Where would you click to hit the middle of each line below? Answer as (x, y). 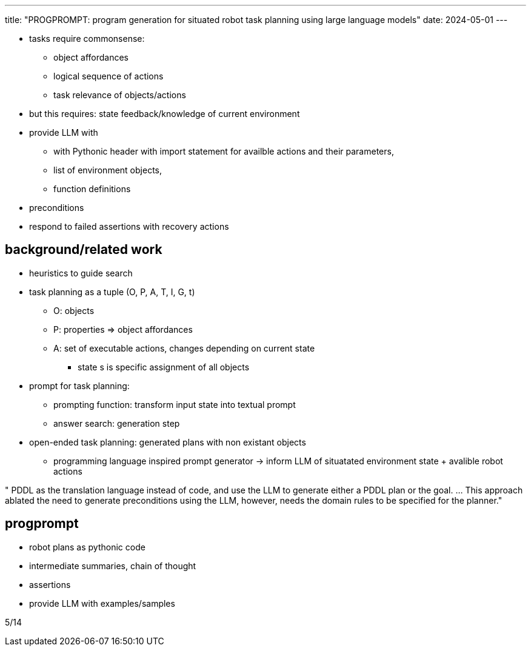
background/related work (84, 250)
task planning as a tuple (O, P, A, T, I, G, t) (112, 292)
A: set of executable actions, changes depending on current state (184, 348)
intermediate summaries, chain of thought (113, 566)
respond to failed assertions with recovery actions (129, 226)
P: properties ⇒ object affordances (123, 329)
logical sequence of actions (109, 76)
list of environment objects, (108, 170)
